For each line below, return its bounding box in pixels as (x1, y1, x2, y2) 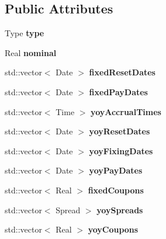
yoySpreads (96, 203, 143, 216)
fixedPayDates (89, 85, 148, 98)
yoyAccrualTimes (91, 105, 161, 117)
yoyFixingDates (89, 144, 153, 157)
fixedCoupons (88, 183, 144, 196)
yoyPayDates (89, 164, 143, 176)
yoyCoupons (88, 223, 139, 235)
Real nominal (5, 46, 57, 58)
